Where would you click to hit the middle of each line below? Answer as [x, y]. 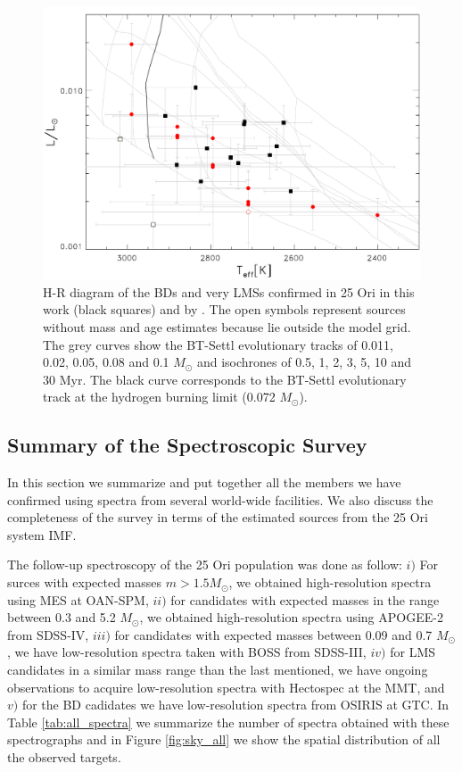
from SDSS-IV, [48, 634]
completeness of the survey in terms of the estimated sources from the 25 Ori [218, 517]
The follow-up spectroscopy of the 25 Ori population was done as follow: [205, 564]
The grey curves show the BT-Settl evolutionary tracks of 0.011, [218, 344]
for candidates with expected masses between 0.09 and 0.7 [273, 634]
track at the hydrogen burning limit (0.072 [159, 397]
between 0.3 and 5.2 [62, 617]
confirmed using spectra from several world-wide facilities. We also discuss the [220, 499]
